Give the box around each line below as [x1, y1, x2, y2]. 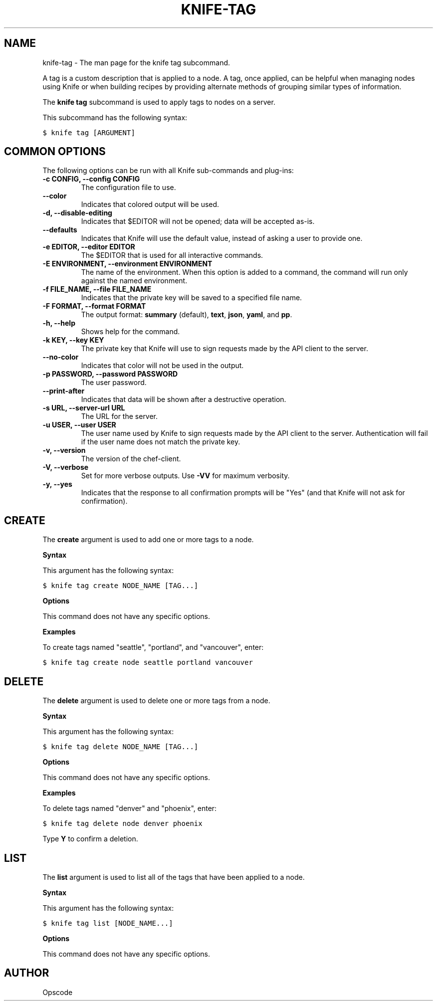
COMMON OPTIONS [4, 145, 106, 158]
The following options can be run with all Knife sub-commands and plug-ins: [42, 166, 294, 175]
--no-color [42, 353, 79, 362]
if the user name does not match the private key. [81, 437, 240, 446]
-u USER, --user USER [42, 420, 116, 429]
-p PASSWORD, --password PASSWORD [42, 370, 178, 379]
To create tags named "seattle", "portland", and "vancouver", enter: [42, 643, 264, 652]
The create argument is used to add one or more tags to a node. [42, 535, 254, 544]
